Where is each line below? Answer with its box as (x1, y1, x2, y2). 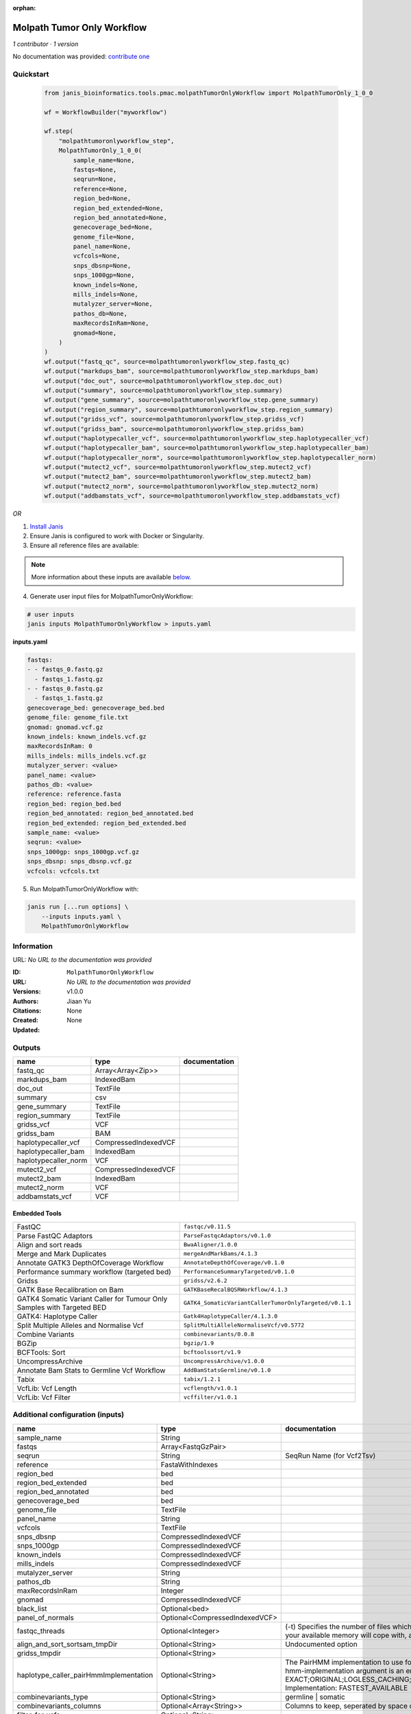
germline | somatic (285, 1692, 345, 1702)
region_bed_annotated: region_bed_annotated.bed (27, 810, 194, 817)
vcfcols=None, (73, 252, 121, 260)
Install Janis (29, 522, 64, 531)
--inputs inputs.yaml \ (41, 913, 121, 920)
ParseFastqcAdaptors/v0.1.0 (183, 1232, 271, 1240)
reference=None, (73, 185, 128, 193)
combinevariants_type (16, 1692, 88, 1702)
